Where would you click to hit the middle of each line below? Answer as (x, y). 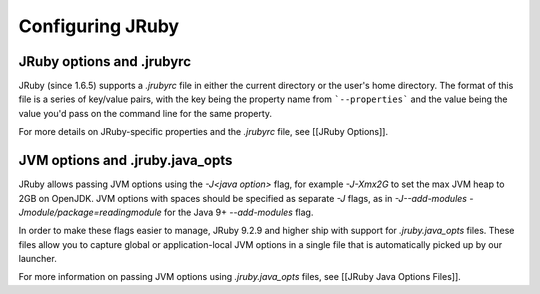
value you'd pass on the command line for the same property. (145, 113)
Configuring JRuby (99, 26)
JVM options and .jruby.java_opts (125, 160)
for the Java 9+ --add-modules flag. (238, 212)
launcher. (37, 259)
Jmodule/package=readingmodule (90, 212)
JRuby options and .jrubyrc (105, 61)
